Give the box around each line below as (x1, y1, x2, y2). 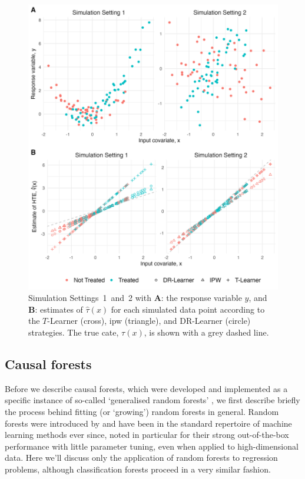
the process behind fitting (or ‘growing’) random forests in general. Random (5, 405, 279, 417)
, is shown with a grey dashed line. (144, 326, 269, 338)
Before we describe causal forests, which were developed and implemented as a (5, 382, 288, 394)
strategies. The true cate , (28, 326, 119, 338)
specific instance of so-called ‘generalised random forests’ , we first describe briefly (5, 394, 300, 406)
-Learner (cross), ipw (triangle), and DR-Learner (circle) (47, 314, 251, 327)
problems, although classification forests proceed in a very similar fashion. (5, 463, 271, 475)
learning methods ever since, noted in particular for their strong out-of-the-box (5, 428, 289, 441)
